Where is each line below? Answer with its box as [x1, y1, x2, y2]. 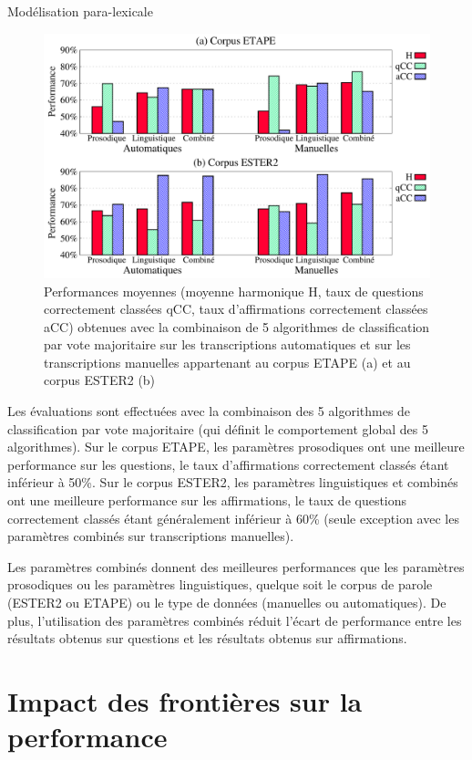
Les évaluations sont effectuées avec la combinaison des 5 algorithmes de [7, 401, 411, 421]
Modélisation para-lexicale [7, 2, 153, 20]
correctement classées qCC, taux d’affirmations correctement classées [44, 299, 428, 318]
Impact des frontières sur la [7, 682, 363, 719]
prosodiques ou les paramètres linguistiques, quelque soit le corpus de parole [7, 575, 433, 594]
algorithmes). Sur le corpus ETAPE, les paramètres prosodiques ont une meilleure [7, 437, 465, 456]
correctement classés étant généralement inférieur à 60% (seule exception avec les [7, 508, 459, 527]
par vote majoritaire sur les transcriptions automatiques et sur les [44, 335, 411, 354]
